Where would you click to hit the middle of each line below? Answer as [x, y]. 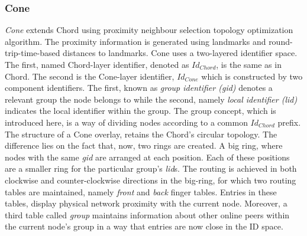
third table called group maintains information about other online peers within [147, 214]
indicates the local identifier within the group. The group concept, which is [140, 111]
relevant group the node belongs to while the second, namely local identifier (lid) [151, 99]
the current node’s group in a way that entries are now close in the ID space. [144, 226]
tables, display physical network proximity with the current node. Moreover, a [146, 203]
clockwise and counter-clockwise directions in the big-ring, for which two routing [151, 180]
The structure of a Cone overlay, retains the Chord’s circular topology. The [141, 134]
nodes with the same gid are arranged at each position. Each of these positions [147, 157]
